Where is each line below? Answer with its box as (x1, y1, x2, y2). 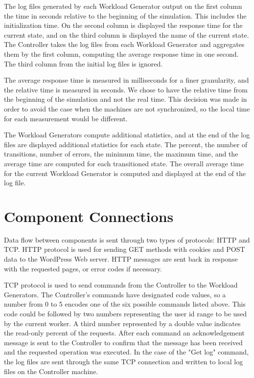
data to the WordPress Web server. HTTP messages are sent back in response (4, 254, 238, 264)
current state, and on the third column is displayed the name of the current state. (4, 29, 249, 40)
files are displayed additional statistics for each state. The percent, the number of (4, 139, 248, 149)
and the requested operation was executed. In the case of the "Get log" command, (4, 347, 249, 357)
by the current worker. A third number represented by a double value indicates (4, 318, 241, 328)
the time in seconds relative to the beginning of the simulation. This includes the (4, 10, 247, 21)
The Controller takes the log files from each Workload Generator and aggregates (4, 39, 245, 49)
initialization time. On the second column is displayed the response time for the (4, 20, 243, 30)
